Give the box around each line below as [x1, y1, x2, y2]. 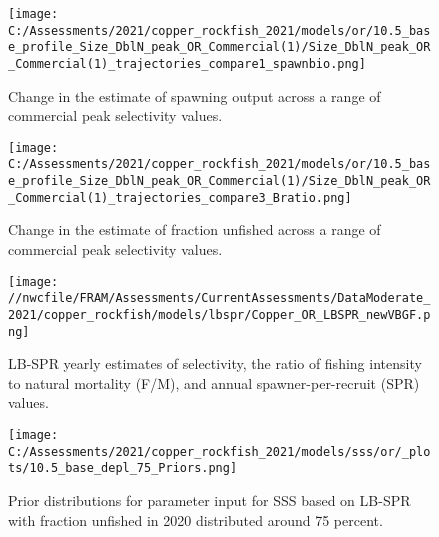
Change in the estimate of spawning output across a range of [8, 85, 381, 106]
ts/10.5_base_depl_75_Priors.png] [8, 461, 238, 476]
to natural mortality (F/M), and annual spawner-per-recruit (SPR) [8, 372, 420, 393]
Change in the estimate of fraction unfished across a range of [8, 219, 381, 240]
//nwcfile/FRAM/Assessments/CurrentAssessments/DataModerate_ [8, 291, 431, 306]
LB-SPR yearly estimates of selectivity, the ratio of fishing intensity [8, 353, 422, 374]
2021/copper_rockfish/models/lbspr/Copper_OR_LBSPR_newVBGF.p [8, 307, 431, 322]
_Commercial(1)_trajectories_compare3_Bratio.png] [8, 190, 352, 205]
